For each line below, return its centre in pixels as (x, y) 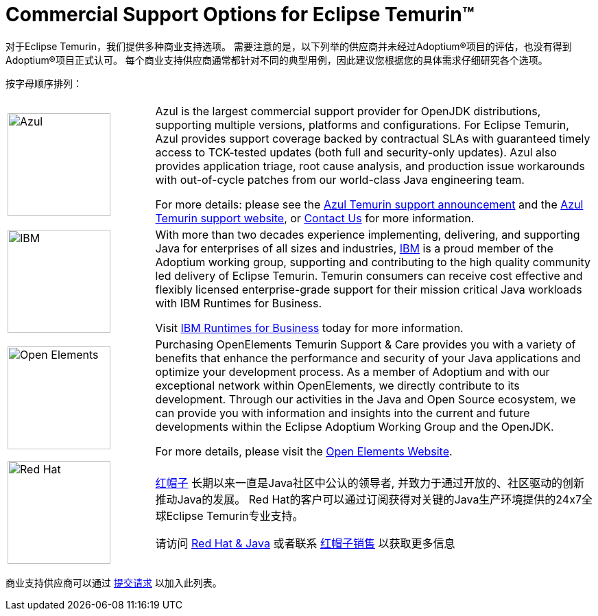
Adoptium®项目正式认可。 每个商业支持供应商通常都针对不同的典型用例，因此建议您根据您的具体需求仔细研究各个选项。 (277, 60)
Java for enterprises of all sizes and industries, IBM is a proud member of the (354, 248)
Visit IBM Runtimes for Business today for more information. (309, 328)
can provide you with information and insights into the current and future (343, 413)
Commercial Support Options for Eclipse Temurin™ (240, 14)
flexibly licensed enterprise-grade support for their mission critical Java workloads (369, 289)
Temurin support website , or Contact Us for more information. (315, 218)
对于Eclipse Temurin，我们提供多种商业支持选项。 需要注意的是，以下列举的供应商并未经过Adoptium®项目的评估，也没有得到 (289, 46)
